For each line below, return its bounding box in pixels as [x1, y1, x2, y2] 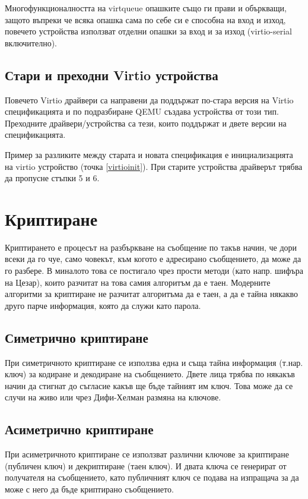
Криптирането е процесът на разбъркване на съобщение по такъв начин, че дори [5, 241, 297, 253]
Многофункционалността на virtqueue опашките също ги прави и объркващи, [5, 2, 287, 14]
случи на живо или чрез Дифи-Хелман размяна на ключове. [5, 391, 221, 403]
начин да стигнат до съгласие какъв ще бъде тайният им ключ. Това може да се [5, 379, 293, 391]
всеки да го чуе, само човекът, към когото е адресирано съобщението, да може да [5, 252, 301, 265]
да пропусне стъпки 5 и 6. [5, 172, 100, 184]
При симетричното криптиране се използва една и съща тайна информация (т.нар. [5, 356, 303, 368]
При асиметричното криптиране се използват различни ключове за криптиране [5, 448, 289, 460]
